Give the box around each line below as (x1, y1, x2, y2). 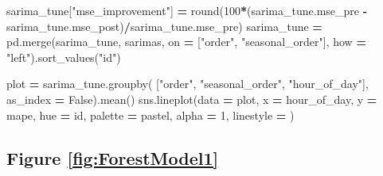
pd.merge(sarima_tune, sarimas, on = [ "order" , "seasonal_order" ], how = (6, 33, 366, 50)
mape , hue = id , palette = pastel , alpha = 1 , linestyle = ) (6, 106, 295, 123)
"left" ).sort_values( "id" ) (6, 48, 121, 65)
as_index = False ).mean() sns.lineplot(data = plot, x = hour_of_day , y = (6, 90, 377, 107)
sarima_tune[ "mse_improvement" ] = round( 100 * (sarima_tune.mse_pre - (6, 2, 368, 18)
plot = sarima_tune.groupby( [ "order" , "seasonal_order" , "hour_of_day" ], (6, 75, 369, 92)
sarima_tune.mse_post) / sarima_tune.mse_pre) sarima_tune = (6, 17, 322, 34)
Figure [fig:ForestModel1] (6, 145, 219, 170)
